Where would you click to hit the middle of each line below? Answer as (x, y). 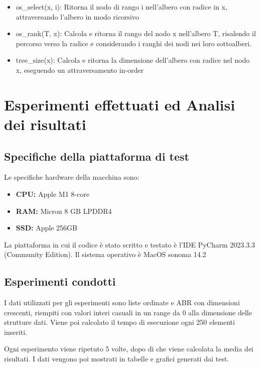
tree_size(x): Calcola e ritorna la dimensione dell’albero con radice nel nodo (133, 60)
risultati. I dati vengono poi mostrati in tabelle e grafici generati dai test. (117, 359)
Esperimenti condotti (60, 281)
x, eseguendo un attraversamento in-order (80, 70)
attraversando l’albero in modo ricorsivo (77, 16)
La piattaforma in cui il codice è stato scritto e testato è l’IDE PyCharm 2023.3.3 (130, 244)
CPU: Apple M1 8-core (52, 194)
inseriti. (16, 332)
